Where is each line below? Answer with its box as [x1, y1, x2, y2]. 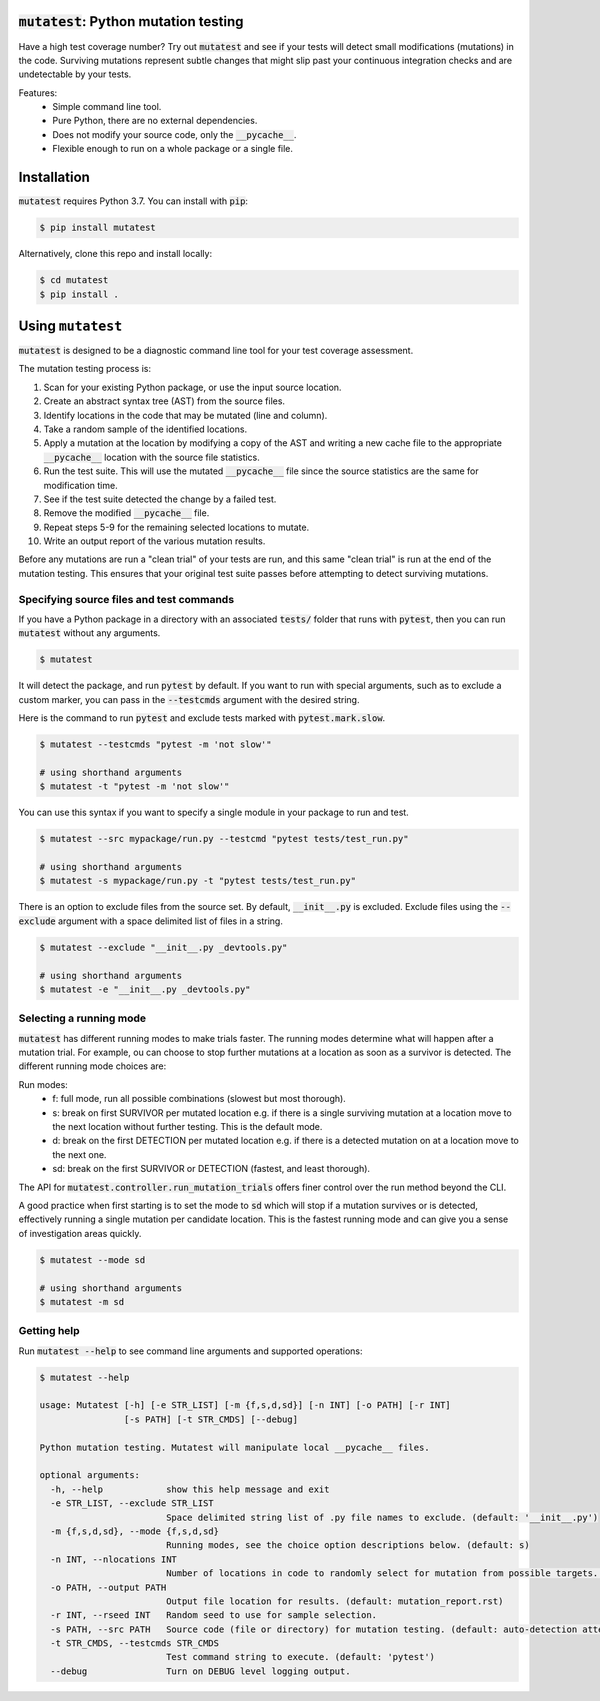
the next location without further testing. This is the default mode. [52, 1121, 323, 1133]
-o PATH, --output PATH [50, 1581, 167, 1593]
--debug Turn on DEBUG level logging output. [50, 1665, 351, 1677]
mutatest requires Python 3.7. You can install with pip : [18, 195, 249, 207]
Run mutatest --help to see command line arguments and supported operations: [18, 1345, 364, 1357]
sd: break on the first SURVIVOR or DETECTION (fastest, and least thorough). [52, 1163, 370, 1175]
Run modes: [18, 1078, 69, 1090]
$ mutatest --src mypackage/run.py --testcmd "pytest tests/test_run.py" [39, 833, 409, 845]
